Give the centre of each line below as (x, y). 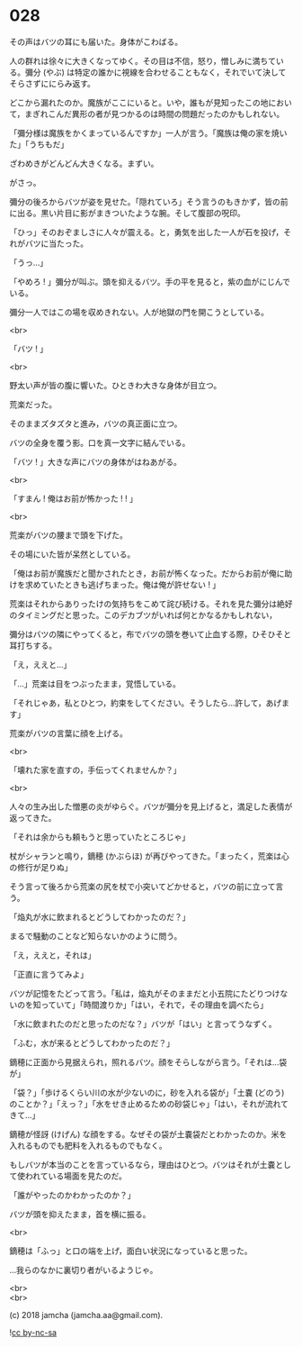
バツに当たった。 (56, 243)
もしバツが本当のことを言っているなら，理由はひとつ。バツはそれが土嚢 (142, 1164)
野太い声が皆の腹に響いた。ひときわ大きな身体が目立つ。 (115, 385)
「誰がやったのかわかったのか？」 (72, 1195)
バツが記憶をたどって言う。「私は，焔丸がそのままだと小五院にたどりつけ (145, 993)
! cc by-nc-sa (33, 1332)
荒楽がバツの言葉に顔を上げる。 (68, 733)
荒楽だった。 (33, 404)
